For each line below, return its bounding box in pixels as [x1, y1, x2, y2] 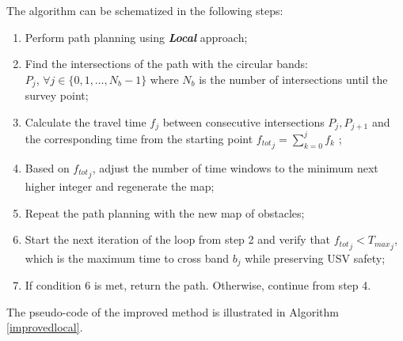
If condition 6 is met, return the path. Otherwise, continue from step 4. [25, 277, 371, 294]
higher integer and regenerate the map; [25, 178, 215, 195]
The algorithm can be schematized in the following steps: [6, 2, 283, 18]
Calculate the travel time [25, 113, 146, 130]
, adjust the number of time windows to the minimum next [92, 160, 378, 176]
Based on [25, 160, 70, 176]
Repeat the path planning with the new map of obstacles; [25, 204, 305, 221]
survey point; [25, 87, 89, 104]
